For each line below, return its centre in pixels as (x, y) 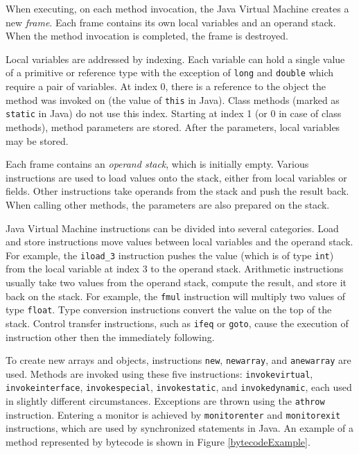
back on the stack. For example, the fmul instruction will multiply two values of (175, 296)
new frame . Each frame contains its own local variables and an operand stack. (171, 22)
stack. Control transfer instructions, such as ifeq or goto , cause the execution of (177, 323)
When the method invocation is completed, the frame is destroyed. (147, 36)
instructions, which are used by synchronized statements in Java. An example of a (180, 428)
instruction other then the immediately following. (110, 337)
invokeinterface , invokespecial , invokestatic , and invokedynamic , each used (179, 387)
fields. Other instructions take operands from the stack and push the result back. (177, 191)
